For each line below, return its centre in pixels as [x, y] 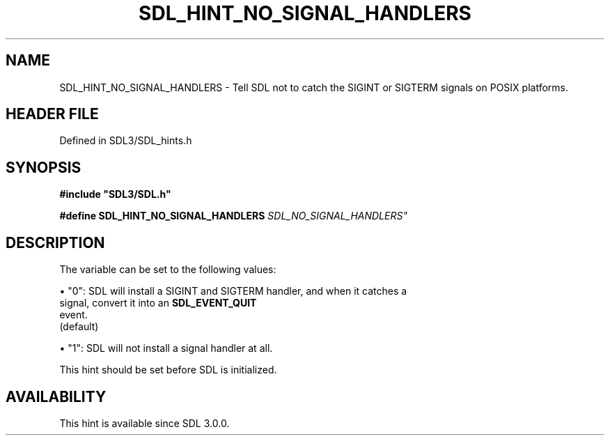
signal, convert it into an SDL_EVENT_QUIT [158, 303]
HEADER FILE [52, 114]
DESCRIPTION [55, 242]
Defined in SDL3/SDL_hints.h [126, 141]
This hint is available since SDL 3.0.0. [144, 423]
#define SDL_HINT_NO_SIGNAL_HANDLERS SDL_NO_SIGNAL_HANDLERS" [233, 216]
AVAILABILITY [56, 396]
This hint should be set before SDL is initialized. [168, 370]
